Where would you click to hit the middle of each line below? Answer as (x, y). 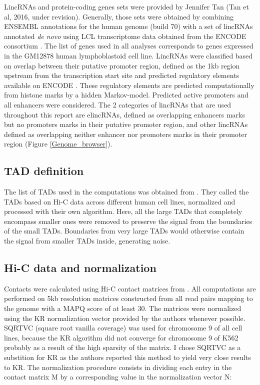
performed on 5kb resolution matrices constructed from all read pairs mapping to (128, 298)
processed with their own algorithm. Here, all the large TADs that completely (123, 211)
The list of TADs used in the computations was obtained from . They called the (126, 192)
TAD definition (44, 171)
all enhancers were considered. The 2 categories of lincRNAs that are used (118, 104)
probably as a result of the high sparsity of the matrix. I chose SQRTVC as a (122, 347)
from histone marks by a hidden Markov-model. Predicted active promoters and (126, 95)
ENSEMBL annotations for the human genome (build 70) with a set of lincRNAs (128, 26)
